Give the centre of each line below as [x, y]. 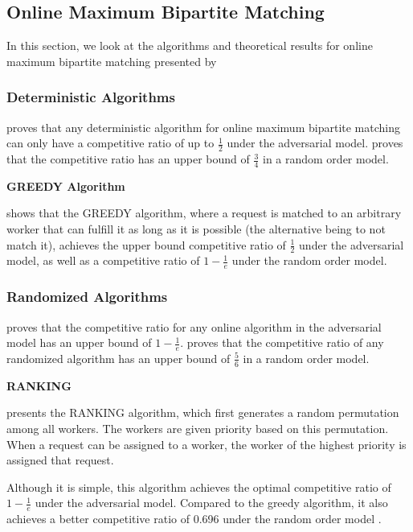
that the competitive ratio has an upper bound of [128, 159]
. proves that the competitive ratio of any [282, 342]
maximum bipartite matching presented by [112, 61]
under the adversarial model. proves [315, 143]
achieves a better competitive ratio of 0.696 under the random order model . [194, 519]
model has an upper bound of [79, 342]
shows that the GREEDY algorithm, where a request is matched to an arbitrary [204, 213]
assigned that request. [60, 460]
